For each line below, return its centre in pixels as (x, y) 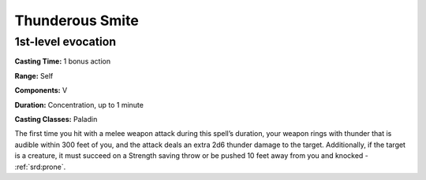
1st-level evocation (65, 42)
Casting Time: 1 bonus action (62, 61)
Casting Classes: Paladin (56, 119)
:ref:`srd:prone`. (40, 167)
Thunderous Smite (77, 20)
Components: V (41, 90)
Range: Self (34, 75)
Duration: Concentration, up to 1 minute (79, 105)
